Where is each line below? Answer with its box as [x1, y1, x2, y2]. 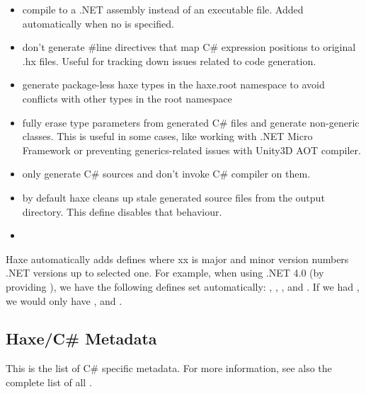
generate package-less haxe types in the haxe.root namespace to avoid [22, 77, 325, 92]
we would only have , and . [6, 293, 122, 308]
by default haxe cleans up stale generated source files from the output [22, 190, 325, 204]
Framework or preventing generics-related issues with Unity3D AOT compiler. [22, 142, 361, 157]
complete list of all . [6, 374, 92, 389]
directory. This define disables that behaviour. [22, 204, 222, 219]
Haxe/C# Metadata [6, 328, 157, 349]
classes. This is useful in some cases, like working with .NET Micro [22, 129, 313, 144]
